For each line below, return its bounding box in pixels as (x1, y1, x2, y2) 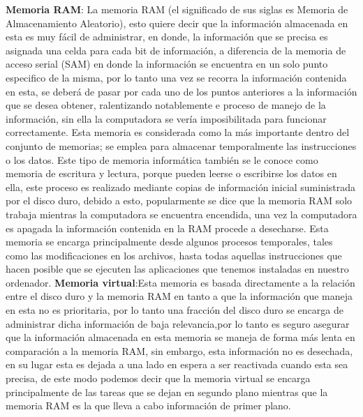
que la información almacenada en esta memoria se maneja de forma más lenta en (6, 330, 355, 344)
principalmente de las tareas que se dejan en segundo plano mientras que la (6, 384, 328, 399)
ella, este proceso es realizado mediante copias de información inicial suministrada (6, 179, 356, 194)
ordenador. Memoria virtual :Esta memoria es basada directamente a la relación (6, 275, 355, 289)
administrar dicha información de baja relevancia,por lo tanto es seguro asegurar (6, 316, 350, 331)
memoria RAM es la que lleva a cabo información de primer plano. (6, 398, 291, 413)
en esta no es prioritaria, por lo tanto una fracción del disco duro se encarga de (6, 303, 343, 317)
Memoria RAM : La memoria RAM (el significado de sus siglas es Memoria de (6, 2, 348, 16)
